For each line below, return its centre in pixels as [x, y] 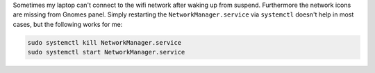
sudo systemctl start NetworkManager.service [106, 52]
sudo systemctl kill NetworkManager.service [105, 42]
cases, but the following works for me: [68, 24]
